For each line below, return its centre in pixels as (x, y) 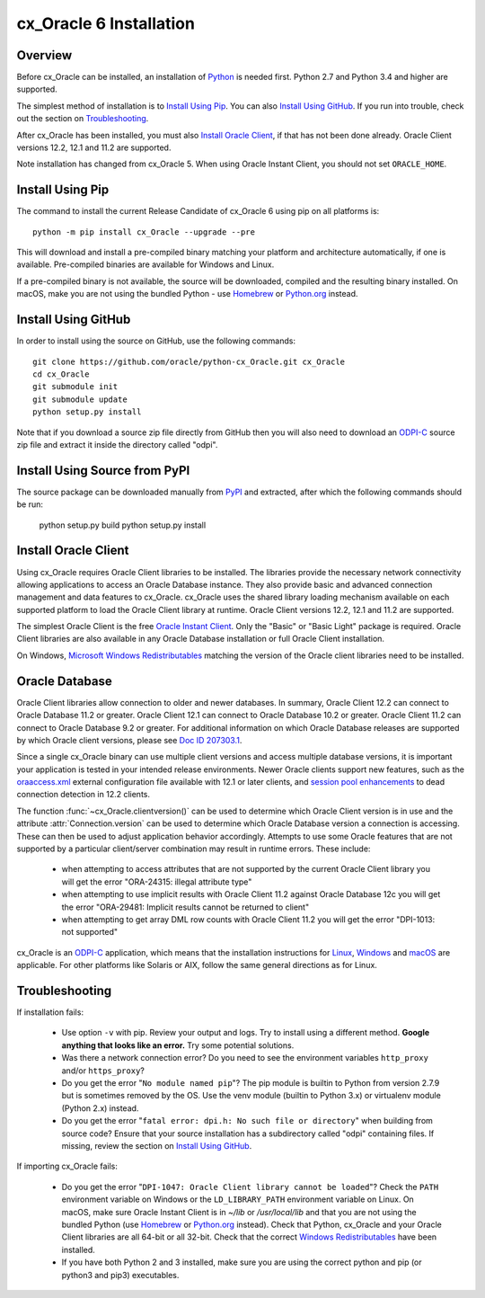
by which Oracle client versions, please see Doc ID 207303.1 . (129, 740)
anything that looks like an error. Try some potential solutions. (178, 1045)
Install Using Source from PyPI (103, 471)
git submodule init (75, 387)
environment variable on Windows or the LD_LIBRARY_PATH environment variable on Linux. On (238, 1199)
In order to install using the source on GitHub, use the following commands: (156, 341)
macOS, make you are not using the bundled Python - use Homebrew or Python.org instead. (187, 294)
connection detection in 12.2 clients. (84, 795)
